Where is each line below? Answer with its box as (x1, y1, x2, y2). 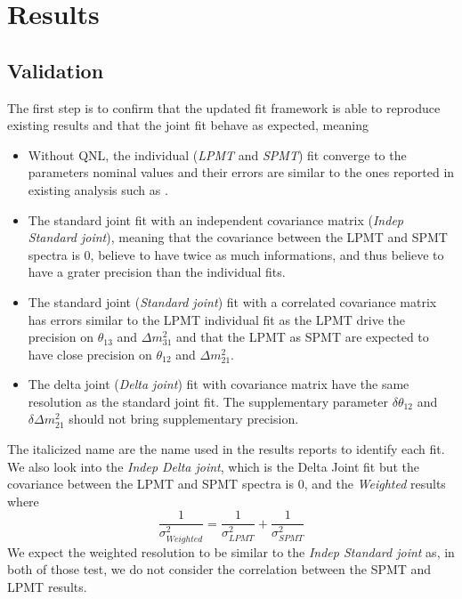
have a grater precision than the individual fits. (28, 263, 286, 281)
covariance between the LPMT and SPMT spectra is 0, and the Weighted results (7, 474, 446, 493)
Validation (7, 56, 104, 84)
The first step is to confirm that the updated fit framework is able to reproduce (7, 98, 441, 117)
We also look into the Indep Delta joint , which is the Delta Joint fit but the (7, 457, 420, 475)
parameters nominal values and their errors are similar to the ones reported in (28, 163, 455, 182)
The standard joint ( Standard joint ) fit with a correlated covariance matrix (28, 292, 437, 311)
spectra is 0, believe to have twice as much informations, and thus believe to (28, 245, 444, 263)
